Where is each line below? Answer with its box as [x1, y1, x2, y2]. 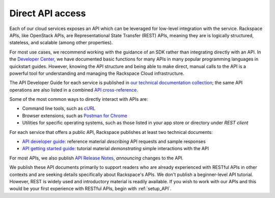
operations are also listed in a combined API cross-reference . [9, 87, 139, 93]
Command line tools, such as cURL [22, 105, 96, 111]
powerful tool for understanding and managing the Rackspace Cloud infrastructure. [9, 70, 184, 76]
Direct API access [9, 8, 86, 19]
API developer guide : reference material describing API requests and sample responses [22, 138, 206, 145]
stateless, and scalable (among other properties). [9, 40, 113, 46]
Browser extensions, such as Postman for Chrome [22, 112, 127, 119]
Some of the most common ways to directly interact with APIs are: [9, 96, 148, 102]
